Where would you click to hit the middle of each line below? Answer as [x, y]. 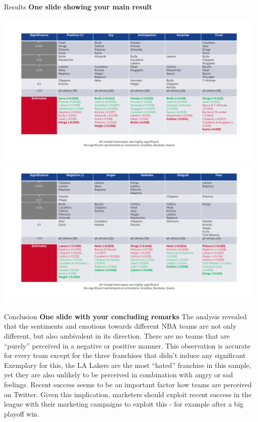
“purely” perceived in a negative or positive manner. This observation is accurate [127, 345]
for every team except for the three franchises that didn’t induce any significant [125, 355]
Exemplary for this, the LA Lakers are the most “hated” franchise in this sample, [128, 365]
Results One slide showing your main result [78, 6]
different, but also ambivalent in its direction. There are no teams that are [117, 335]
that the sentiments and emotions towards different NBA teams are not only [120, 326]
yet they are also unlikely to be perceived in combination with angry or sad [119, 375]
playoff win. [22, 413]
